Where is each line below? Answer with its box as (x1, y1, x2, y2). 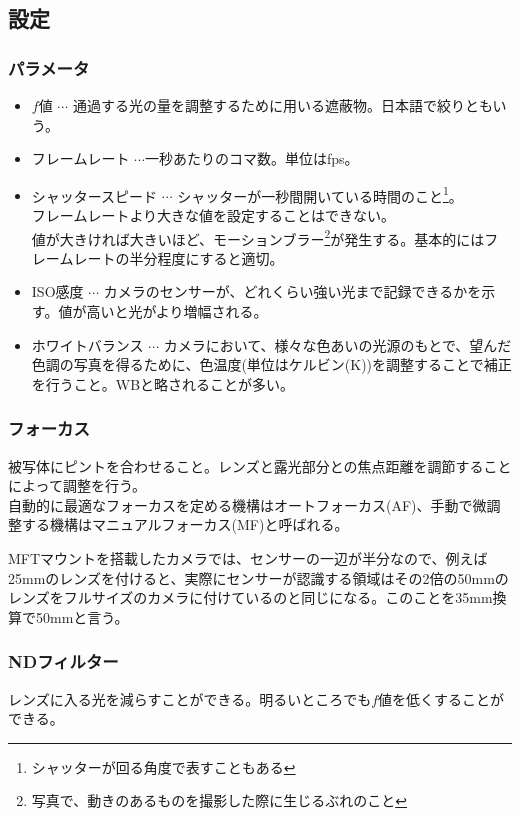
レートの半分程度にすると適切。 (73, 247, 284, 268)
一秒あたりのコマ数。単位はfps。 (144, 148, 359, 169)
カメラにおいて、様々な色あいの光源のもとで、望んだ (163, 334, 512, 355)
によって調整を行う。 (8, 475, 147, 496)
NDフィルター (8, 649, 119, 674)
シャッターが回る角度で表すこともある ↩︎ (31, 756, 296, 777)
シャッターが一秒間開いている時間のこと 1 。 (177, 182, 463, 206)
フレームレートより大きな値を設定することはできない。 (31, 205, 396, 226)
